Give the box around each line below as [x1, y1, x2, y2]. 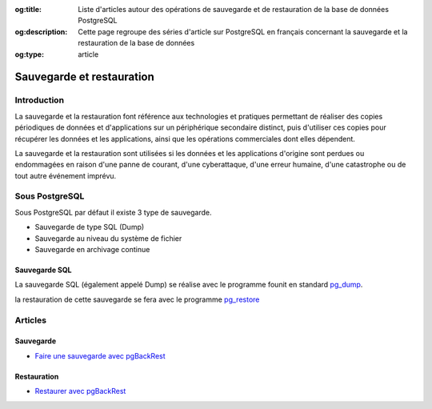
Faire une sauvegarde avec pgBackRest [34, 351, 166, 360]
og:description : [14, 26, 68, 36]
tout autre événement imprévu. [14, 170, 117, 180]
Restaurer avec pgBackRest [34, 387, 126, 396]
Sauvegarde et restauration [14, 70, 155, 84]
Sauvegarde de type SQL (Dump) [34, 223, 145, 232]
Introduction [14, 94, 64, 106]
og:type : [14, 49, 44, 59]
